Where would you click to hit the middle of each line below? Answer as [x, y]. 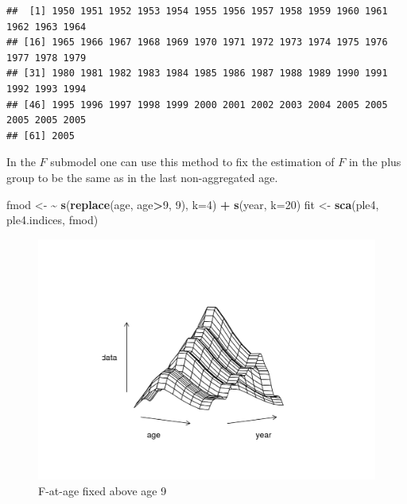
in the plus [375, 162]
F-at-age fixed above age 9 [103, 490]
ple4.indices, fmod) [52, 220]
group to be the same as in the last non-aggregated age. [142, 177]
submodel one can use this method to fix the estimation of [192, 162]
